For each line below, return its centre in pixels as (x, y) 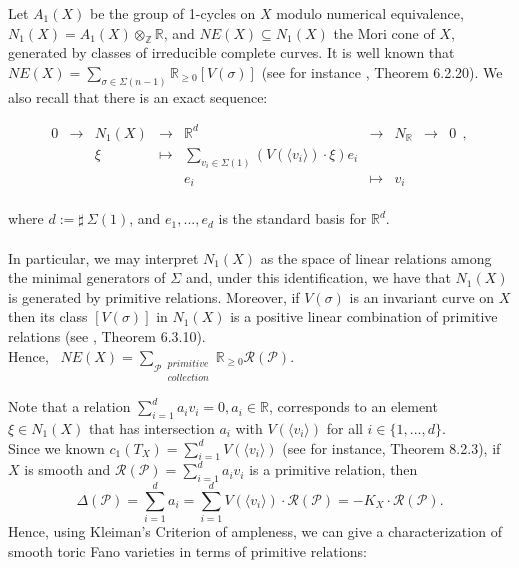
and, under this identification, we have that (318, 277)
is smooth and (67, 469)
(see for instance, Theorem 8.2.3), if (391, 447)
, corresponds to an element (353, 406)
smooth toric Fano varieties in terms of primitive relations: (187, 550)
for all (344, 427)
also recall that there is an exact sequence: (138, 96)
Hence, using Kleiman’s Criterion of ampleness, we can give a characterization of (255, 531)
